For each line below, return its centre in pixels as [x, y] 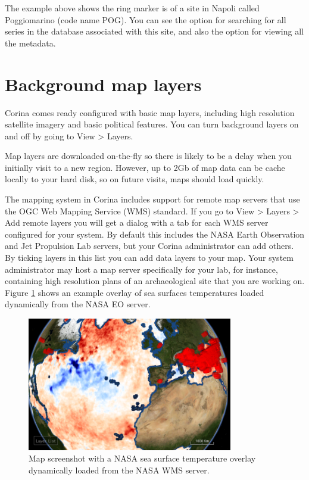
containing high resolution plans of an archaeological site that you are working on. [155, 281]
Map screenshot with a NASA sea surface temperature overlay [142, 458]
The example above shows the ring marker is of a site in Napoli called [132, 8]
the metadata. [30, 43]
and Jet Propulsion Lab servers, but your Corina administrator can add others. [149, 246]
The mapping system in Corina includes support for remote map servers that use [152, 199]
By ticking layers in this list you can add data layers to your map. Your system [149, 258]
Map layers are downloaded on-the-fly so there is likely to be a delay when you [148, 156]
